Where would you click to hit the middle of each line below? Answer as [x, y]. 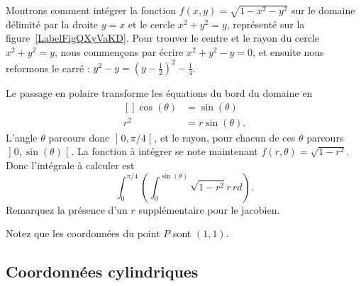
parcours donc [79, 137]
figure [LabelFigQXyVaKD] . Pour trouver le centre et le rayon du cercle [163, 38]
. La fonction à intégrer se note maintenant [165, 151]
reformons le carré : [48, 68]
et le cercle [151, 24]
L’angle [22, 137]
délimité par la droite [52, 24]
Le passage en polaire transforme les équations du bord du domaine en [159, 93]
